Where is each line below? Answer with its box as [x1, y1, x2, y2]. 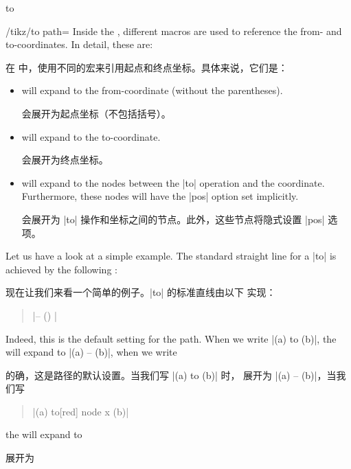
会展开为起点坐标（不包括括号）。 [21, 106, 171, 120]
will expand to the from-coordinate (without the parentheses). [21, 83, 283, 98]
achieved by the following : [5, 262, 117, 276]
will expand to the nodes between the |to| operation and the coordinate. [21, 175, 325, 190]
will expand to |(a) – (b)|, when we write [5, 345, 177, 359]
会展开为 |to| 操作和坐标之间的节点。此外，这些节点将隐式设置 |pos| [21, 211, 325, 226]
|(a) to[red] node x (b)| [32, 404, 129, 418]
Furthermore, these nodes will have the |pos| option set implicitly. [21, 189, 299, 203]
